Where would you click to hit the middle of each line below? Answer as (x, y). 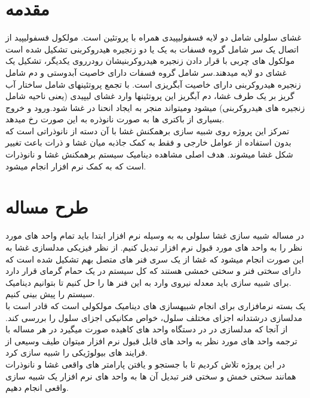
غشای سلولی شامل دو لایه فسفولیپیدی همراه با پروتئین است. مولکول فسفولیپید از (154, 37)
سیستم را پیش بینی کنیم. (50, 294)
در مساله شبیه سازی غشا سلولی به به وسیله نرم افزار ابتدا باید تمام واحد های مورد (155, 235)
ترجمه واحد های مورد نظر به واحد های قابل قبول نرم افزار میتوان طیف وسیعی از (151, 340)
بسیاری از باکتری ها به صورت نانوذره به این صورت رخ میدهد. (115, 119)
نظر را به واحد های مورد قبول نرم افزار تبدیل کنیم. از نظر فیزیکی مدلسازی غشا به (154, 247)
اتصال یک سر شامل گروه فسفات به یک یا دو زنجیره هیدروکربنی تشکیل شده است (152, 49)
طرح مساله (47, 207)
